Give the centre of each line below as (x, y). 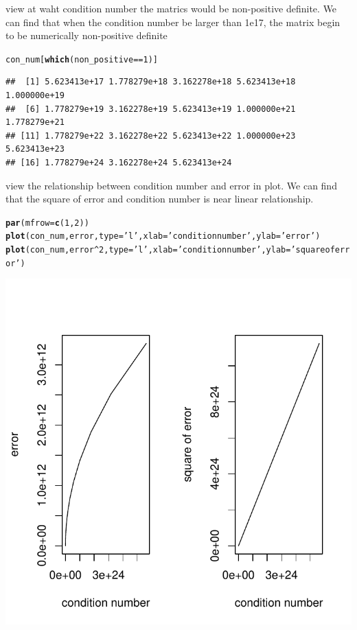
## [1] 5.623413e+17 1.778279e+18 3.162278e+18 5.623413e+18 (151, 82)
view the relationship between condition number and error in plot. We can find (171, 185)
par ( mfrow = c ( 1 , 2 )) (47, 223)
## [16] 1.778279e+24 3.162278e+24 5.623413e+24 (119, 163)
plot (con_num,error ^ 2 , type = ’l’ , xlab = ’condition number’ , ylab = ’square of (170, 250)
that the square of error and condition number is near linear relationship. (160, 199)
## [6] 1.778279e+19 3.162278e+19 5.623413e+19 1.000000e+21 (151, 109)
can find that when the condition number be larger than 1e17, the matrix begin (173, 22)
